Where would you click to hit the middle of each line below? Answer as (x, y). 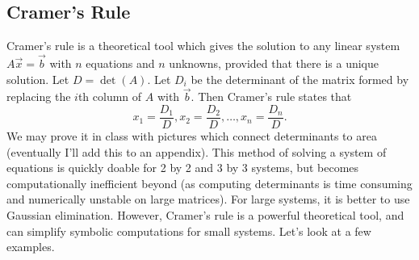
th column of (110, 96)
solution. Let (38, 79)
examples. (31, 247)
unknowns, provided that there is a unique (274, 63)
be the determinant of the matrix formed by (300, 79)
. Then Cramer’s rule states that (271, 96)
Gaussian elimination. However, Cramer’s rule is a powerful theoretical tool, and (205, 215)
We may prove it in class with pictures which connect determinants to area (192, 136)
